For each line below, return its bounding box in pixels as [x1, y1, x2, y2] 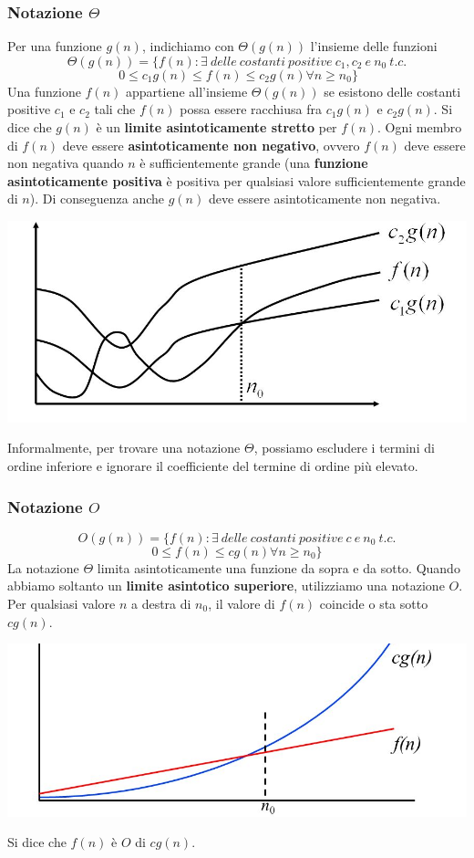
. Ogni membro [377, 118, 462, 136]
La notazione [7, 558, 79, 577]
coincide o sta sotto [319, 594, 428, 613]
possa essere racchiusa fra [180, 99, 322, 119]
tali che [94, 99, 136, 119]
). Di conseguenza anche [29, 189, 165, 208]
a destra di [130, 594, 191, 613]
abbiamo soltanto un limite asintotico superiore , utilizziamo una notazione [7, 576, 445, 595]
